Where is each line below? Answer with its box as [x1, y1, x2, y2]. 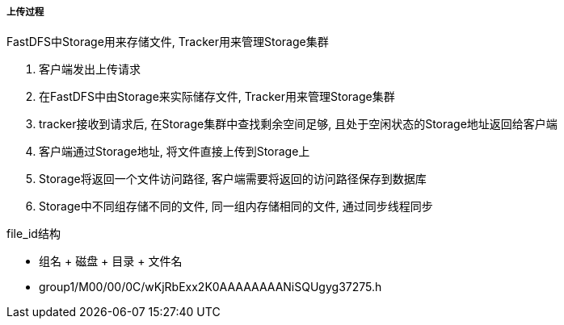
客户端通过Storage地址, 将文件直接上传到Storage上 [39, 144, 310, 159]
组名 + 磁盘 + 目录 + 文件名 [39, 254, 183, 269]
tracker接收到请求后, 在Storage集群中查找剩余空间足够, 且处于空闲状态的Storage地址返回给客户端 [39, 117, 558, 131]
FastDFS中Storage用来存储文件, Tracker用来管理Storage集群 [6, 35, 329, 49]
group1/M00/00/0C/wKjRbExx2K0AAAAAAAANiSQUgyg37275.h [39, 280, 382, 294]
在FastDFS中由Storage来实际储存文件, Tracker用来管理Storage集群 [39, 90, 395, 104]
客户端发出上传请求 [39, 62, 141, 77]
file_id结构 [6, 227, 61, 241]
